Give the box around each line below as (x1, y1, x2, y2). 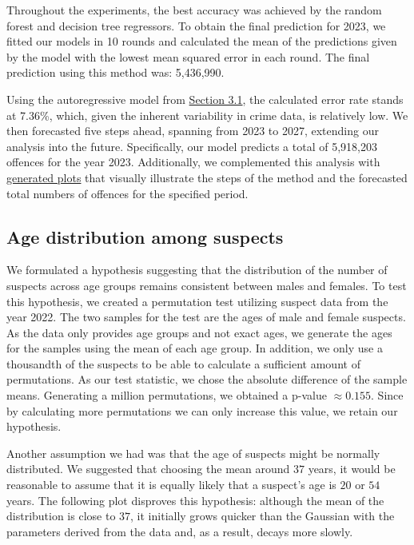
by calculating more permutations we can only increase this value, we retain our (6, 402, 398, 419)
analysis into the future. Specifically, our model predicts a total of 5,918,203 (6, 137, 377, 154)
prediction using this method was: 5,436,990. (6, 64, 225, 81)
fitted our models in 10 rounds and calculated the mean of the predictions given (6, 33, 397, 50)
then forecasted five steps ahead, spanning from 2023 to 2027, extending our (6, 122, 379, 139)
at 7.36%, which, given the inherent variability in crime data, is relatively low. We (6, 106, 408, 123)
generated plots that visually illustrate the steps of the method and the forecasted (6, 169, 408, 185)
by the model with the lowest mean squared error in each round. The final (6, 48, 370, 65)
